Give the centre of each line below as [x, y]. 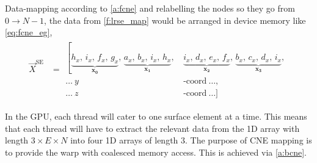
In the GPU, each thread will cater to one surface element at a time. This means [156, 116]
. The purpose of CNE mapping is [249, 140]
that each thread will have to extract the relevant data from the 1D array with [152, 128]
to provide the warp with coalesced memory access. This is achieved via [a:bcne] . [156, 152]
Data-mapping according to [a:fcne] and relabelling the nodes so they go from [150, 8]
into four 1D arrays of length [124, 140]
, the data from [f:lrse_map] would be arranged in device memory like [175, 20]
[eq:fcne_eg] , [29, 32]
